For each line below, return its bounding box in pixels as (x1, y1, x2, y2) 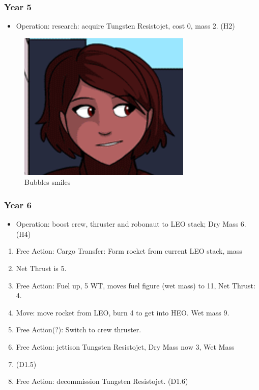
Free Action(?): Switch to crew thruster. (16, 324, 141, 335)
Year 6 (4, 198, 32, 211)
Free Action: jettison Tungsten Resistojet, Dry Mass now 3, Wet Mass (16, 341, 235, 352)
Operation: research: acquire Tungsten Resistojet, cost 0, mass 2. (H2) (16, 20, 235, 31)
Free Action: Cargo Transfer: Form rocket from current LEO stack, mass (16, 246, 242, 256)
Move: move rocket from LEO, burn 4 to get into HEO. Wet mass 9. (16, 307, 229, 318)
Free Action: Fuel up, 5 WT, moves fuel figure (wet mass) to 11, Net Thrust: (16, 280, 255, 290)
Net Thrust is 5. (16, 263, 67, 273)
